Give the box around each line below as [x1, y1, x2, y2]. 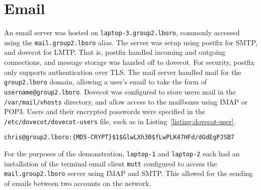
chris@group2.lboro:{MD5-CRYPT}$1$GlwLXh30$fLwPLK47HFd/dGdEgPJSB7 [4, 134, 235, 141]
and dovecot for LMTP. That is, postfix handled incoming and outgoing [4, 47, 226, 57]
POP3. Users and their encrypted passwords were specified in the [4, 106, 205, 117]
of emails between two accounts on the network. [4, 178, 151, 188]
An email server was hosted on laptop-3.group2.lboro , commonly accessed [4, 27, 240, 38]
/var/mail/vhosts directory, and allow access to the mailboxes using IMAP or [4, 96, 248, 107]
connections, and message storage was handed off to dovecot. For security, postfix [4, 57, 254, 67]
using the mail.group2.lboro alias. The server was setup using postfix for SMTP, [4, 37, 257, 47]
